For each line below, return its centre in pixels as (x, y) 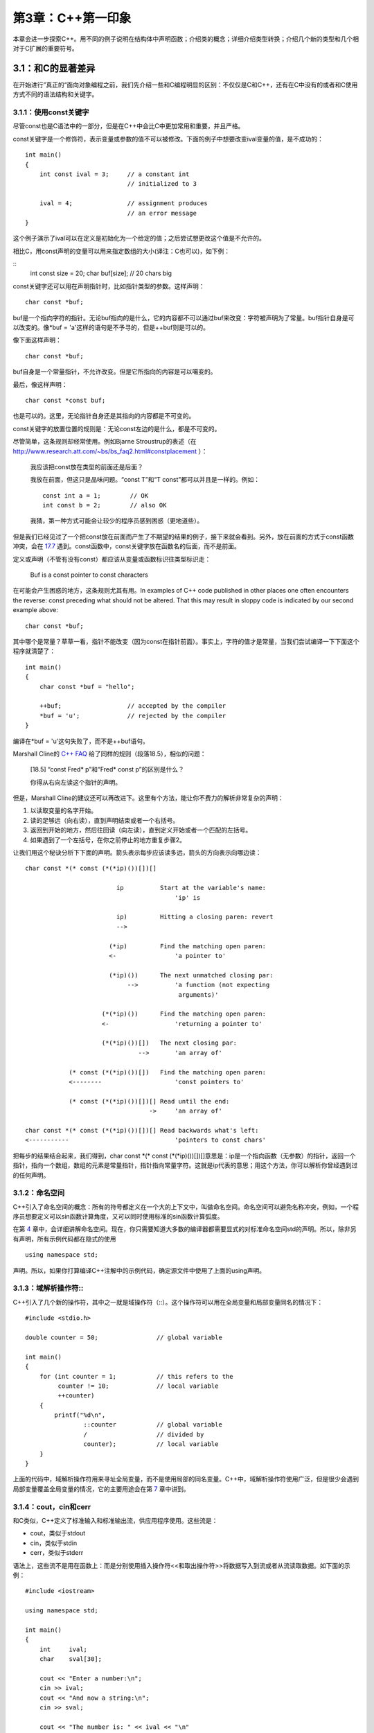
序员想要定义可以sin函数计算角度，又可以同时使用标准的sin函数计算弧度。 (118, 1217)
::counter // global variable (153, 1425)
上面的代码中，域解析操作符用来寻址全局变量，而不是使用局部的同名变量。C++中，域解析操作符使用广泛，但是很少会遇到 (186, 1479)
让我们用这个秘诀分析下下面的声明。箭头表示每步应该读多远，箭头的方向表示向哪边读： (137, 853)
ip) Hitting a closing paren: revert (195, 917)
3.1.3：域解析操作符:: (48, 1288)
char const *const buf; (65, 400)
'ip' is (187, 897)
